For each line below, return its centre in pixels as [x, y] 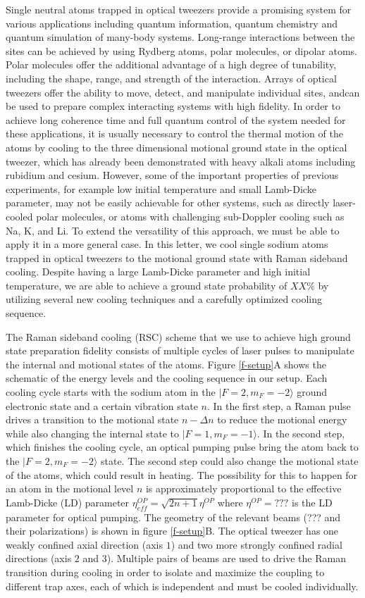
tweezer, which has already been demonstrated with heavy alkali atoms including [181, 161]
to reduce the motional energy [282, 419]
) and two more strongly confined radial [256, 544]
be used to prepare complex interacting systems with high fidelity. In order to [173, 106]
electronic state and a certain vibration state [102, 405]
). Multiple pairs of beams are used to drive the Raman [226, 558]
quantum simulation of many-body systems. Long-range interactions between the [180, 37]
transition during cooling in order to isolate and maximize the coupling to [165, 572]
